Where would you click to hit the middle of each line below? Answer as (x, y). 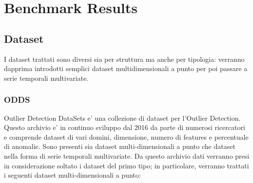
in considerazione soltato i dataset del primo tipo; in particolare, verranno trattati (126, 165)
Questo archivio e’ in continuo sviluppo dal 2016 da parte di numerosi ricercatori (125, 127)
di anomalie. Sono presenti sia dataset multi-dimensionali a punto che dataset (120, 146)
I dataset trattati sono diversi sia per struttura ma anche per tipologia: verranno (124, 59)
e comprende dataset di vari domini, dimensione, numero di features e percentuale (126, 137)
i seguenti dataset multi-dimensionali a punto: (72, 175)
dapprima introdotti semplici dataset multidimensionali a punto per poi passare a (126, 68)
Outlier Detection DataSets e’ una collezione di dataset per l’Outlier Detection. (122, 118)
